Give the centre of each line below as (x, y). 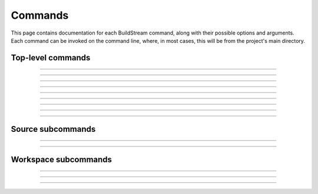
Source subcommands (53, 129)
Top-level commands (51, 58)
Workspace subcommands (61, 159)
